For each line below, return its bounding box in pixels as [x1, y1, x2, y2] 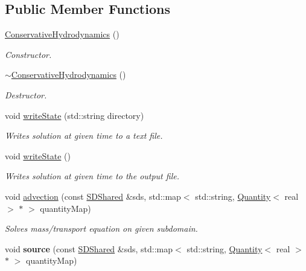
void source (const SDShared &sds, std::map [5, 242, 173, 255]
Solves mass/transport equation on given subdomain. [5, 222, 198, 235]
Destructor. [5, 88, 47, 101]
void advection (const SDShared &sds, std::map [5, 190, 181, 202]
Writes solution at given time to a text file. [5, 129, 163, 142]
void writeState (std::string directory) [5, 109, 144, 121]
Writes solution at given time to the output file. [5, 170, 179, 182]
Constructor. [5, 48, 52, 60]
